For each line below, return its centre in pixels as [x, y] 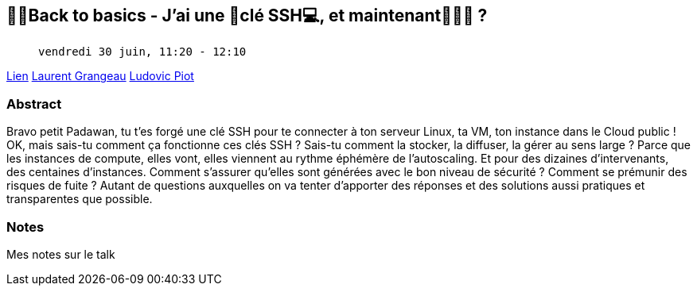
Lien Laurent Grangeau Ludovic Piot [100, 76]
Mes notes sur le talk [61, 254]
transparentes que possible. [80, 199]
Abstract [34, 104]
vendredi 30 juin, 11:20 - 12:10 [142, 52]
